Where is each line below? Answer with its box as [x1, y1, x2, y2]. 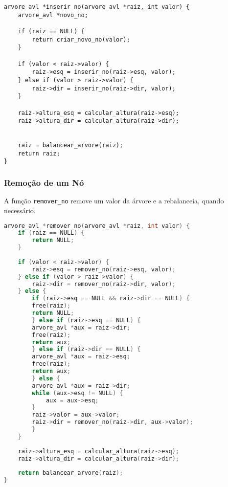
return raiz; [18, 150, 60, 157]
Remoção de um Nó [4, 177, 84, 189]
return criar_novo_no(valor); [32, 36, 130, 43]
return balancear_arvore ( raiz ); [18, 469, 123, 477]
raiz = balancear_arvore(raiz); [18, 142, 123, 149]
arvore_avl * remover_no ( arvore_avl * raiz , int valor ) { [4, 222, 190, 229]
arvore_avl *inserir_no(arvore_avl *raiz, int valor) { [4, 3, 190, 10]
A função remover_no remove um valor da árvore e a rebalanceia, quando [4, 196, 224, 206]
